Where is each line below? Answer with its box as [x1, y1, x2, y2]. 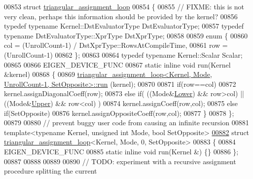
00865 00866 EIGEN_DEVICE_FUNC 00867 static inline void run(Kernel [4, 59, 231, 70]
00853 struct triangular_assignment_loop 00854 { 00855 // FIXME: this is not [4, 1, 245, 11]
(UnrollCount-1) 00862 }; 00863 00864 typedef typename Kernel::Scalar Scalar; [4, 49, 243, 60]
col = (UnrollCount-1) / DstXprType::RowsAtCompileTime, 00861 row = [4, 40, 228, 50]
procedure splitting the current [4, 166, 97, 176]
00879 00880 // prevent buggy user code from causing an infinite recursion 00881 [4, 117, 249, 128]
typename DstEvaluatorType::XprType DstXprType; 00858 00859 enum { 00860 [4, 30, 248, 40]
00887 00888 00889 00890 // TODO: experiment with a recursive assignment [4, 156, 236, 166]
